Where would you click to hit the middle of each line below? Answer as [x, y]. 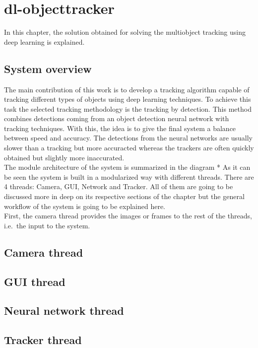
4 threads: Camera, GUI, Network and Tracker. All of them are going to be [119, 186]
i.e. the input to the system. [47, 225]
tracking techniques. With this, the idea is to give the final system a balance [120, 128]
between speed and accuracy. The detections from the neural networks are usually [128, 138]
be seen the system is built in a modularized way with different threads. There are [129, 176]
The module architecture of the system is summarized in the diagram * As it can [127, 167]
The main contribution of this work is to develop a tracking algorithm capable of [127, 89]
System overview [48, 68]
